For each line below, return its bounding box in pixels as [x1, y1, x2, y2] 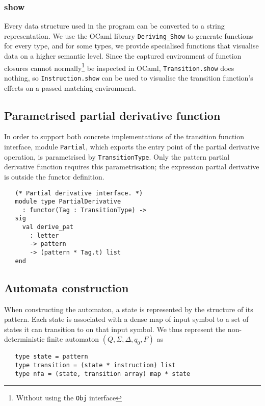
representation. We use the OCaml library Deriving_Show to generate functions [4, 30, 253, 41]
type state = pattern [15, 353, 88, 361]
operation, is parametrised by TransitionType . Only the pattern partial [4, 151, 230, 162]
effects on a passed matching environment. [4, 82, 136, 93]
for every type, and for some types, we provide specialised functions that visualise [4, 40, 259, 51]
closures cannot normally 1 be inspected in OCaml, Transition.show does [4, 61, 234, 73]
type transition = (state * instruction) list [15, 362, 176, 369]
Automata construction [4, 280, 129, 295]
